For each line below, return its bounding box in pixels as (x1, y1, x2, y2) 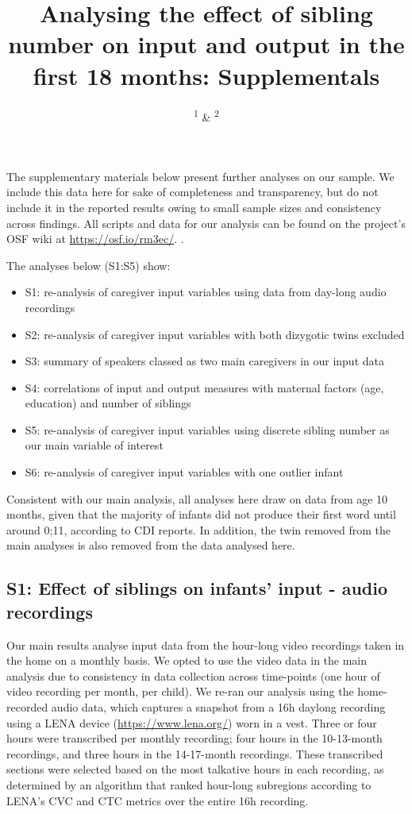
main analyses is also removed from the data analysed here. (6, 537, 295, 554)
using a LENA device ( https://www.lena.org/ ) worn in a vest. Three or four (6, 714, 377, 731)
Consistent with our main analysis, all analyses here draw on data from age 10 (6, 490, 388, 507)
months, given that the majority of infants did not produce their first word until (6, 506, 396, 523)
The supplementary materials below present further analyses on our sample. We (6, 168, 395, 184)
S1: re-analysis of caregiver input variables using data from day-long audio (25, 284, 387, 300)
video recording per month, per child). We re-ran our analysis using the (6, 683, 354, 700)
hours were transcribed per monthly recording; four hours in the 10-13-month (6, 730, 383, 746)
